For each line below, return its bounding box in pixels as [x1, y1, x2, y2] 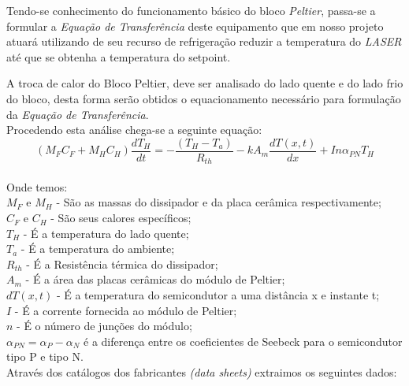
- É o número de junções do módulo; [17, 317, 192, 334]
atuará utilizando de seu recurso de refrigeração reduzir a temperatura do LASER [6, 33, 402, 50]
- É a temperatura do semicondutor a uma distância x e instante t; [56, 287, 380, 303]
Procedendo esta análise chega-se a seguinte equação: [6, 121, 262, 138]
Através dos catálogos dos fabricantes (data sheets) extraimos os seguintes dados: [6, 363, 397, 380]
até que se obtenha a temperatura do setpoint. [6, 48, 231, 65]
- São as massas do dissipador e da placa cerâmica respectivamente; [56, 194, 381, 210]
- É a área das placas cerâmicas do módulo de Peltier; [25, 271, 285, 288]
